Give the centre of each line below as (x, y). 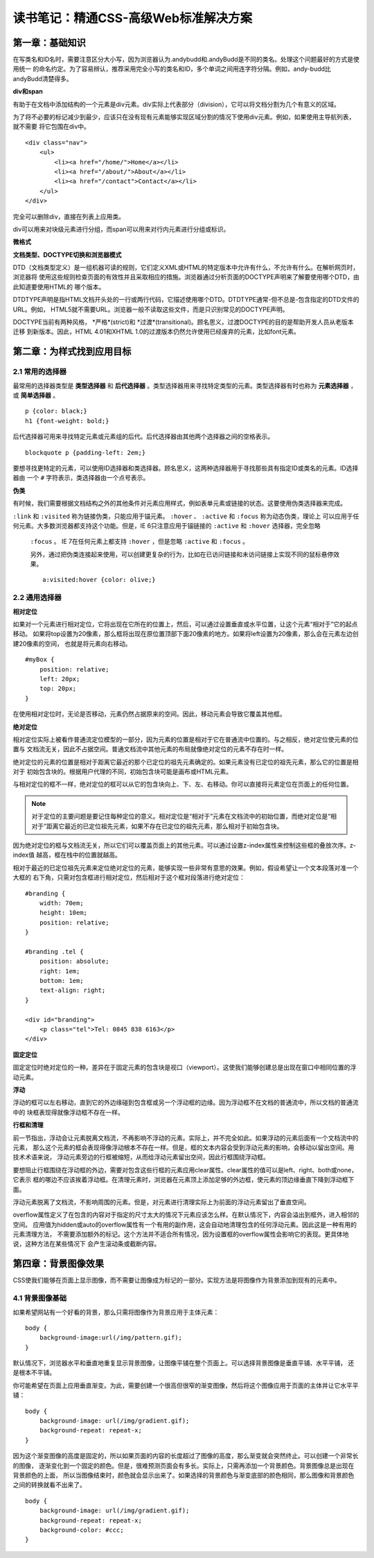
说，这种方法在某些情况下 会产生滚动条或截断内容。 (87, 1244)
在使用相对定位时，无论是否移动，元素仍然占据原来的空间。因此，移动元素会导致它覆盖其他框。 (149, 714)
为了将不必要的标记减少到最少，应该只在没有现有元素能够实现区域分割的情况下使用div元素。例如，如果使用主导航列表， (184, 117)
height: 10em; (63, 913)
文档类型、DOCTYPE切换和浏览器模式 (67, 255)
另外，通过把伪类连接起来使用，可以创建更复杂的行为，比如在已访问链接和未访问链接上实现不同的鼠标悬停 (182, 554)
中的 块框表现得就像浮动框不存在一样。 (68, 1112)
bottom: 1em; (61, 981)
